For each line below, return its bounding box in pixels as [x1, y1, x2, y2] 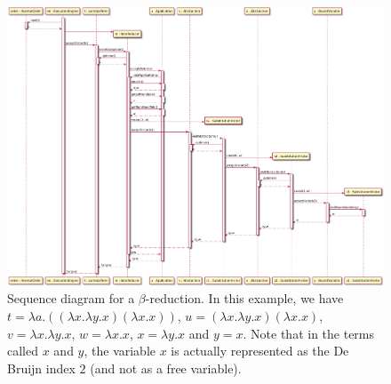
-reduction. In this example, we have [145, 289, 344, 308]
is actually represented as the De [171, 341, 349, 360]
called [7, 341, 38, 360]
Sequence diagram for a [7, 289, 135, 308]
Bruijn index [7, 358, 76, 377]
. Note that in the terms [243, 324, 375, 342]
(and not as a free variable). [90, 358, 242, 377]
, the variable [84, 341, 156, 360]
